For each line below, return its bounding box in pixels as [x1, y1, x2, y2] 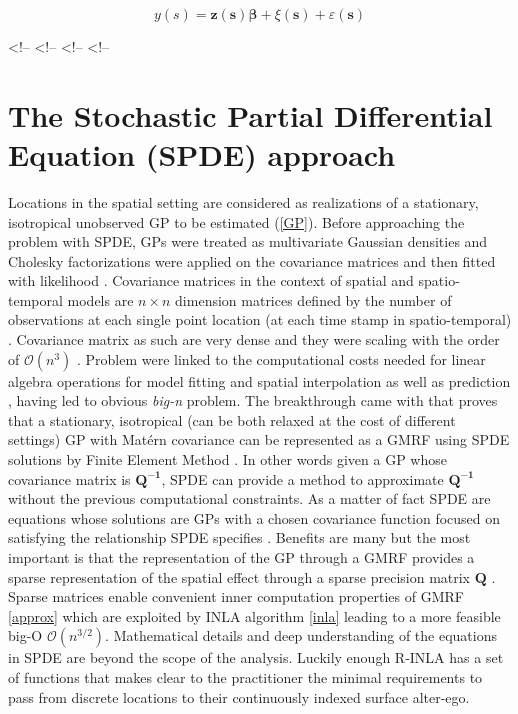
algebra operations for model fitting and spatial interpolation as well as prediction [8, 370, 511, 391]
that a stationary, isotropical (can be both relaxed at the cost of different [8, 409, 456, 430]
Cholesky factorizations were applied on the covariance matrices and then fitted [8, 250, 496, 271]
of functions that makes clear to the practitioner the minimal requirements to [8, 666, 483, 687]
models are [67, 289, 134, 310]
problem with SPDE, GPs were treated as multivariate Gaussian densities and [8, 231, 488, 252]
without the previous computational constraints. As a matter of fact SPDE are [8, 488, 491, 509]
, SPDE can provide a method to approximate [161, 468, 444, 489]
